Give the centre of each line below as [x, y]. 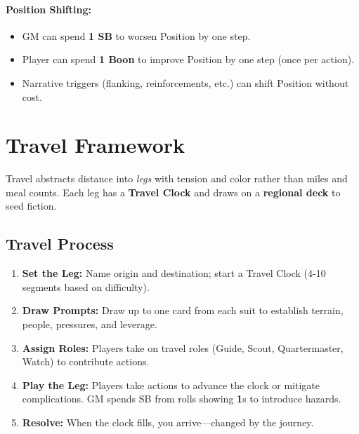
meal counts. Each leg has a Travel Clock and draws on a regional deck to [173, 192]
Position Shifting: [48, 9]
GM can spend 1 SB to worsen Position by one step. [136, 35]
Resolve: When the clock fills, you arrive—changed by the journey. [168, 422]
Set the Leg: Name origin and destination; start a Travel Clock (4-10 [174, 273]
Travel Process [60, 244]
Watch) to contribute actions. [86, 361]
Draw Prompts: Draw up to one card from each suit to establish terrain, [183, 310]
